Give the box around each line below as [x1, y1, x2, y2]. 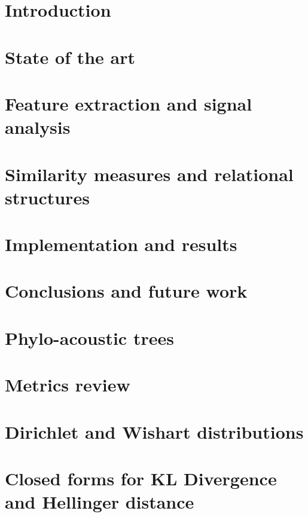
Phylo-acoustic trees [5, 325, 174, 350]
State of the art [5, 44, 136, 69]
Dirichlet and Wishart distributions [5, 419, 304, 443]
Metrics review [5, 372, 130, 397]
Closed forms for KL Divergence [5, 466, 277, 490]
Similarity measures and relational [5, 161, 294, 186]
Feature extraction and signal [5, 91, 252, 115]
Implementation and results [5, 232, 237, 256]
